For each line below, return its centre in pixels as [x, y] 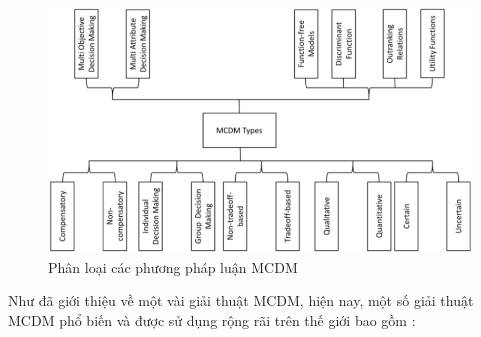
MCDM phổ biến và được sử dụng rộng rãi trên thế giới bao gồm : [212, 319]
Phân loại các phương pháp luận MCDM [173, 266]
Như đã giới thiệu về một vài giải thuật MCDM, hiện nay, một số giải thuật [241, 300]
